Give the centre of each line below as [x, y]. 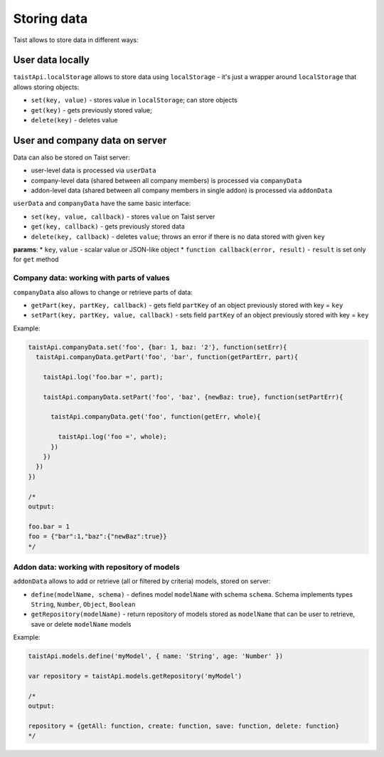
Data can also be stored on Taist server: [72, 157]
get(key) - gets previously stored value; [92, 110]
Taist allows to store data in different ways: [76, 40]
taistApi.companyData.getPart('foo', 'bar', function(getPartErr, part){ [167, 357]
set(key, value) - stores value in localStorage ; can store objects [134, 100]
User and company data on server [90, 140]
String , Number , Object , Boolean [83, 605]
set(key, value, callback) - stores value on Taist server [123, 216]
